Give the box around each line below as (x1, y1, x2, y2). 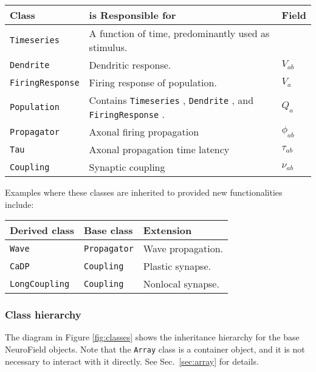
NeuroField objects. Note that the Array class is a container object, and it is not (5, 343, 305, 355)
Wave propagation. (143, 241, 223, 256)
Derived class (10, 223, 74, 238)
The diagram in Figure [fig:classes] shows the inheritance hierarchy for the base (5, 331, 300, 343)
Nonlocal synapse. (143, 277, 219, 291)
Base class (83, 223, 133, 238)
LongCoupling (10, 278, 70, 289)
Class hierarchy (5, 307, 81, 322)
